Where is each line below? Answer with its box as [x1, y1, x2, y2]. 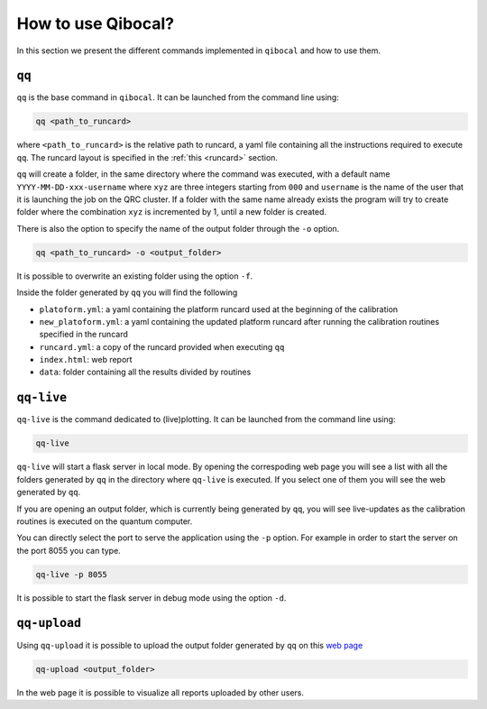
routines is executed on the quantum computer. [16, 515, 193, 527]
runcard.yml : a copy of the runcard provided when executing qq [39, 341, 285, 352]
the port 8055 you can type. [16, 545, 121, 556]
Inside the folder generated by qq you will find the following [16, 287, 238, 298]
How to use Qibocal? [16, 14, 175, 33]
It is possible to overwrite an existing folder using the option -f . [16, 271, 253, 281]
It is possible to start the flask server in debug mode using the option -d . [16, 592, 287, 603]
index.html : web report [39, 354, 133, 365]
